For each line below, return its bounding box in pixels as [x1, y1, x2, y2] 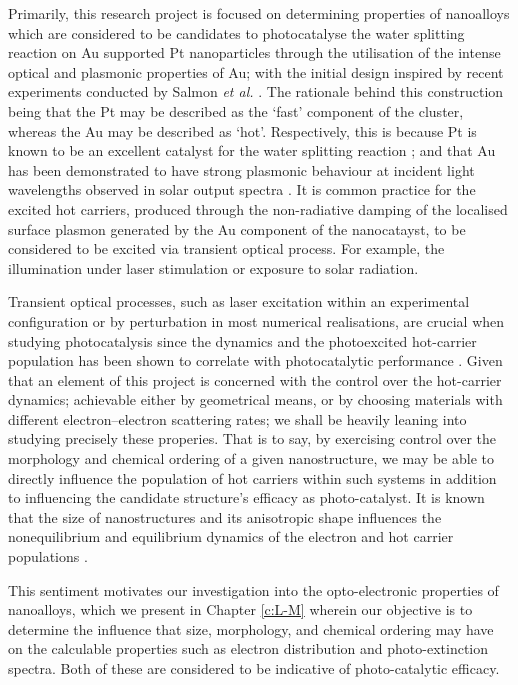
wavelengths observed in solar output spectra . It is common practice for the [8, 179, 476, 200]
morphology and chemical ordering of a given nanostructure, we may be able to [8, 448, 494, 469]
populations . [8, 546, 88, 567]
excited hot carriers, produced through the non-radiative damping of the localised [8, 198, 508, 219]
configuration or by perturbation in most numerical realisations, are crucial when [8, 310, 505, 331]
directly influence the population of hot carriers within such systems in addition [8, 467, 497, 488]
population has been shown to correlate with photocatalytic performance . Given [8, 350, 503, 371]
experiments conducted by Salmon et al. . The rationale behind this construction [8, 81, 504, 102]
